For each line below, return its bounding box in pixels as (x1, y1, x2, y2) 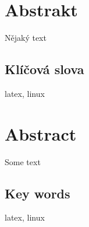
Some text (5, 155, 41, 167)
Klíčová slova (5, 60, 84, 78)
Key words (5, 184, 70, 202)
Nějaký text (5, 32, 47, 44)
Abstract (5, 121, 77, 145)
